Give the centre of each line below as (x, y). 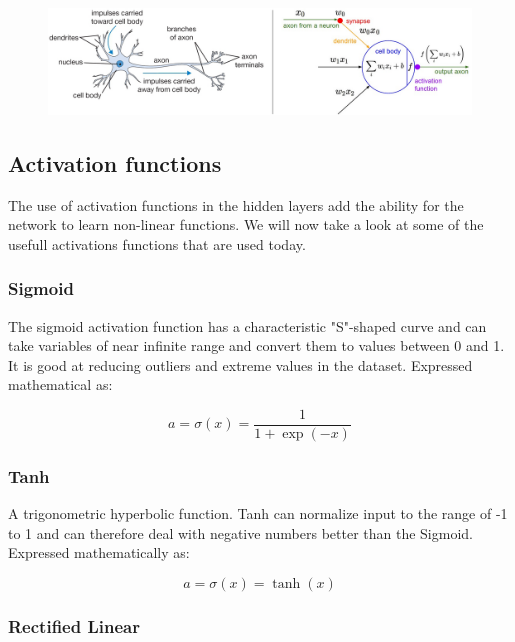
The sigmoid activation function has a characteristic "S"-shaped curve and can (247, 325)
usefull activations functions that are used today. (157, 243)
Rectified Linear (74, 625)
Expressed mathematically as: (99, 552)
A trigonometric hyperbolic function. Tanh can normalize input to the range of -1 (258, 513)
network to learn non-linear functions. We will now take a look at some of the (246, 224)
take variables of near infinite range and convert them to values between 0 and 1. (256, 345)
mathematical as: (60, 384)
